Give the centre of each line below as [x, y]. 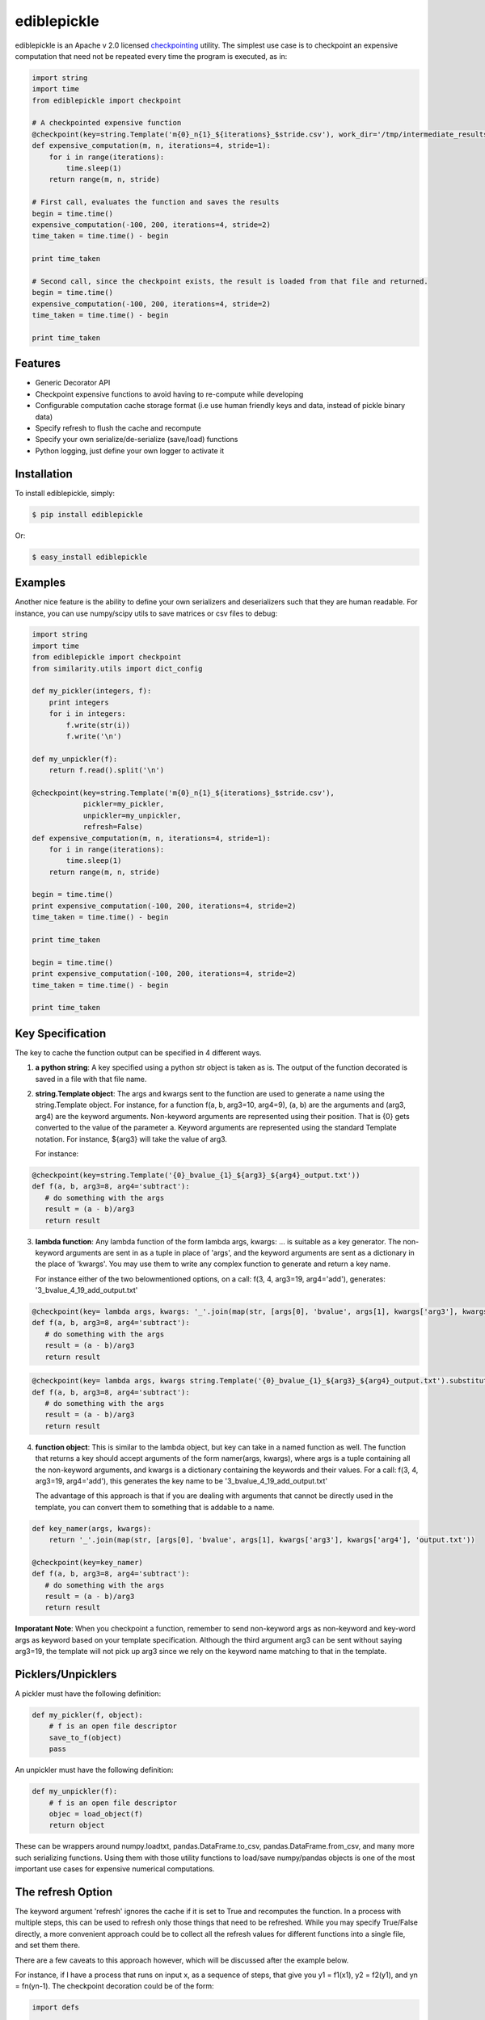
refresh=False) [113, 827]
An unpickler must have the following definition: [94, 1770]
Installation [44, 474]
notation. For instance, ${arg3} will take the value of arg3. [131, 1138]
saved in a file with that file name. [91, 1079]
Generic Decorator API [73, 383]
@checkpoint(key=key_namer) [87, 1562]
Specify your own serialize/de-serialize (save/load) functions [137, 440]
